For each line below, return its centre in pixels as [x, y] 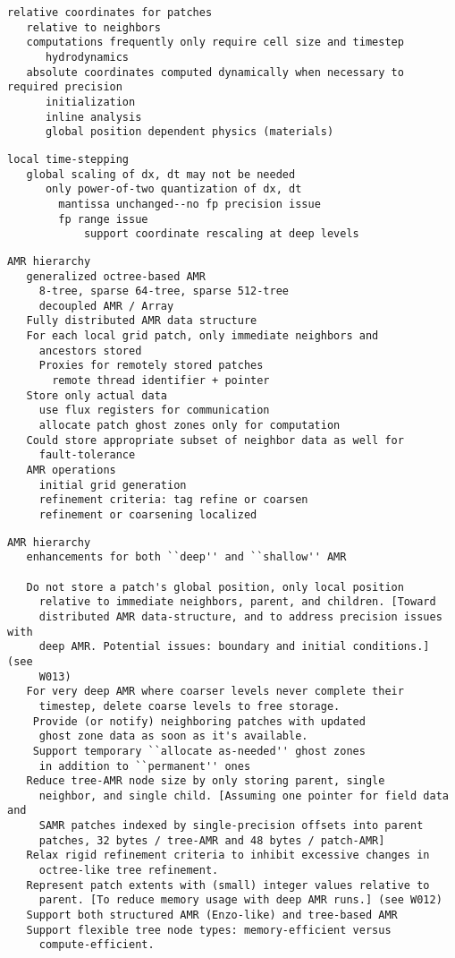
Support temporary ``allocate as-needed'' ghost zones [199, 751]
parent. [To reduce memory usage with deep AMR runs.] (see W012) [240, 900]
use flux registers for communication [154, 411]
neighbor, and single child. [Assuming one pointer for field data [244, 795]
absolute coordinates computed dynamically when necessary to [215, 72]
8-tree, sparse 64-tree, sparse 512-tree [164, 291]
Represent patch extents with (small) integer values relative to [228, 885]
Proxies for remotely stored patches [151, 366]
